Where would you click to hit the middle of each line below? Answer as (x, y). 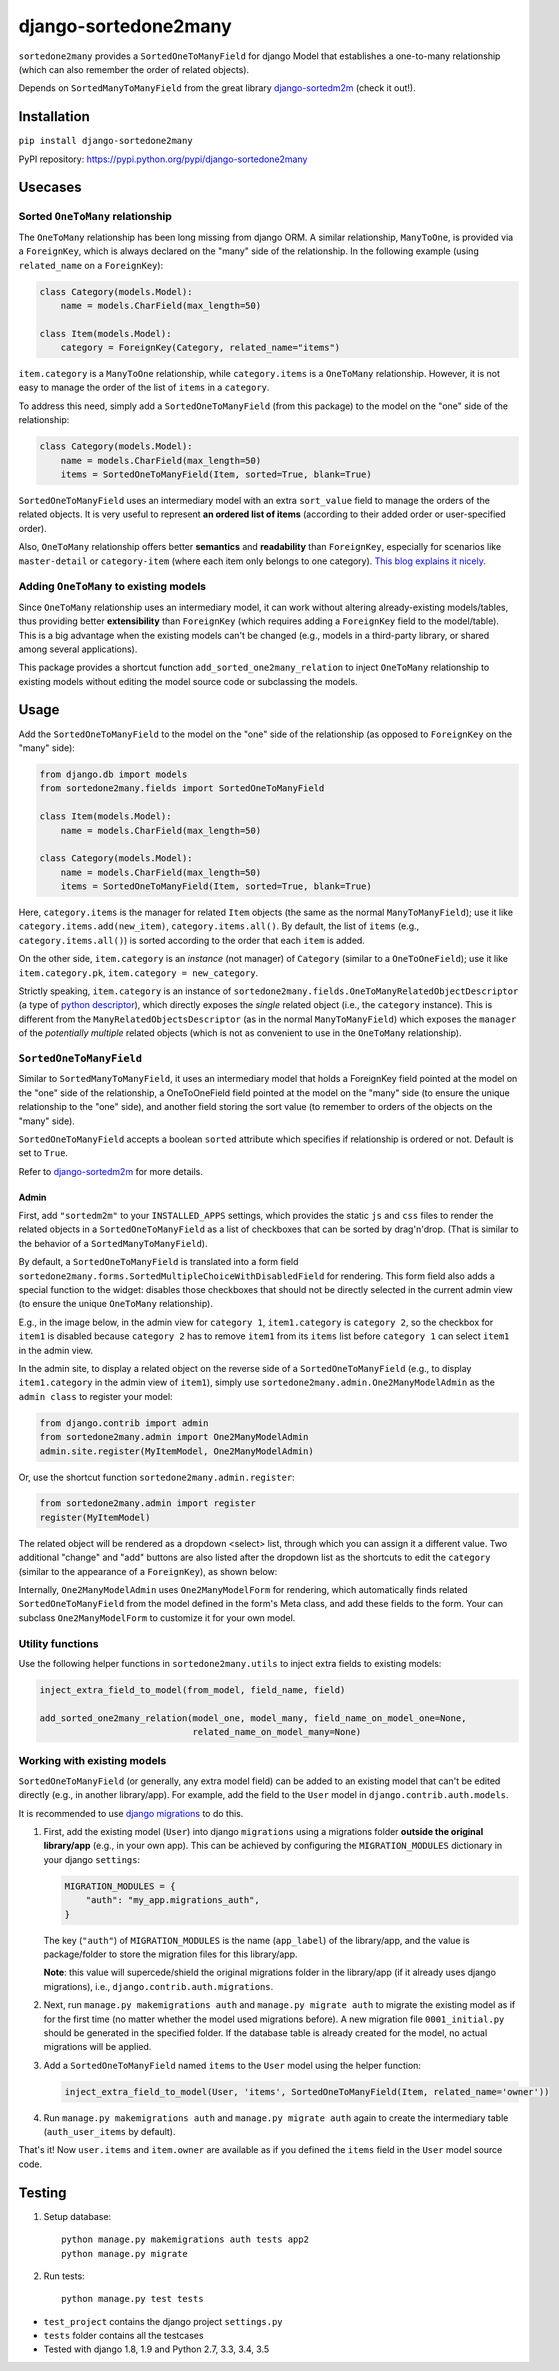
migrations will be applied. (97, 2047)
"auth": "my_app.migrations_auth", (172, 1900)
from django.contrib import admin (124, 1423)
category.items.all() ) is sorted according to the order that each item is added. (191, 940)
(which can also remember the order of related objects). (134, 69)
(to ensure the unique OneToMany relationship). (116, 1304)
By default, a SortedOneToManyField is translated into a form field (158, 1262)
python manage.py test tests (132, 2299)
